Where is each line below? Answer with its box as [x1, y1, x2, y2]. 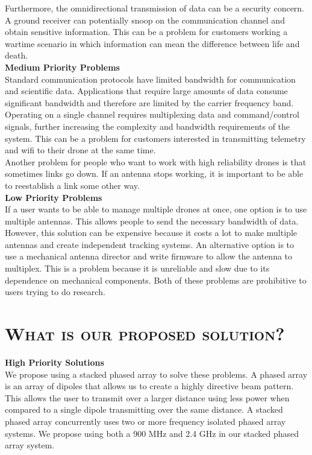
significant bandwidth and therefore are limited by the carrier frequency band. [5, 96, 294, 109]
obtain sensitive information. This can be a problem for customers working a [5, 25, 288, 38]
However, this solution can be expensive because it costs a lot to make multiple [5, 226, 297, 239]
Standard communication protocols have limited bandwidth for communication [5, 72, 296, 85]
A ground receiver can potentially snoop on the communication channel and [5, 13, 285, 26]
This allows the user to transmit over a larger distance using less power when [5, 391, 290, 404]
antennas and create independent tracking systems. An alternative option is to [5, 238, 295, 250]
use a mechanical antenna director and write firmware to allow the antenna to [5, 250, 293, 262]
